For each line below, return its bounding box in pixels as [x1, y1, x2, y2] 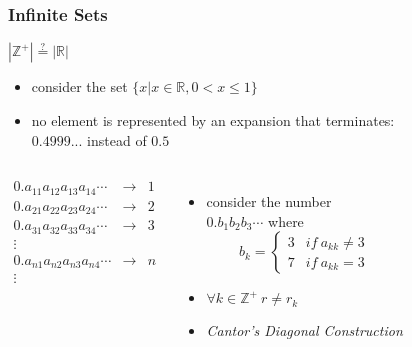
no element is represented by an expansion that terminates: [31, 110, 395, 131]
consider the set [31, 76, 128, 97]
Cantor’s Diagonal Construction [206, 320, 403, 341]
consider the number [206, 191, 332, 212]
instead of [87, 129, 147, 150]
